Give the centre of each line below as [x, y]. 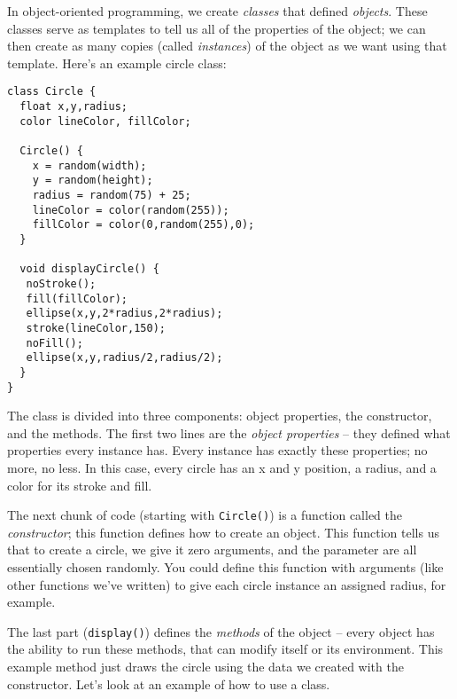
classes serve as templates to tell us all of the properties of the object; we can [217, 28]
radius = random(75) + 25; [112, 195]
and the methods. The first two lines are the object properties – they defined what [229, 432]
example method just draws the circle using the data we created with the [205, 666]
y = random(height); [93, 181]
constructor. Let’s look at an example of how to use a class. [169, 683]
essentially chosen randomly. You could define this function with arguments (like [225, 566]
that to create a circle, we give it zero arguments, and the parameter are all [212, 550]
